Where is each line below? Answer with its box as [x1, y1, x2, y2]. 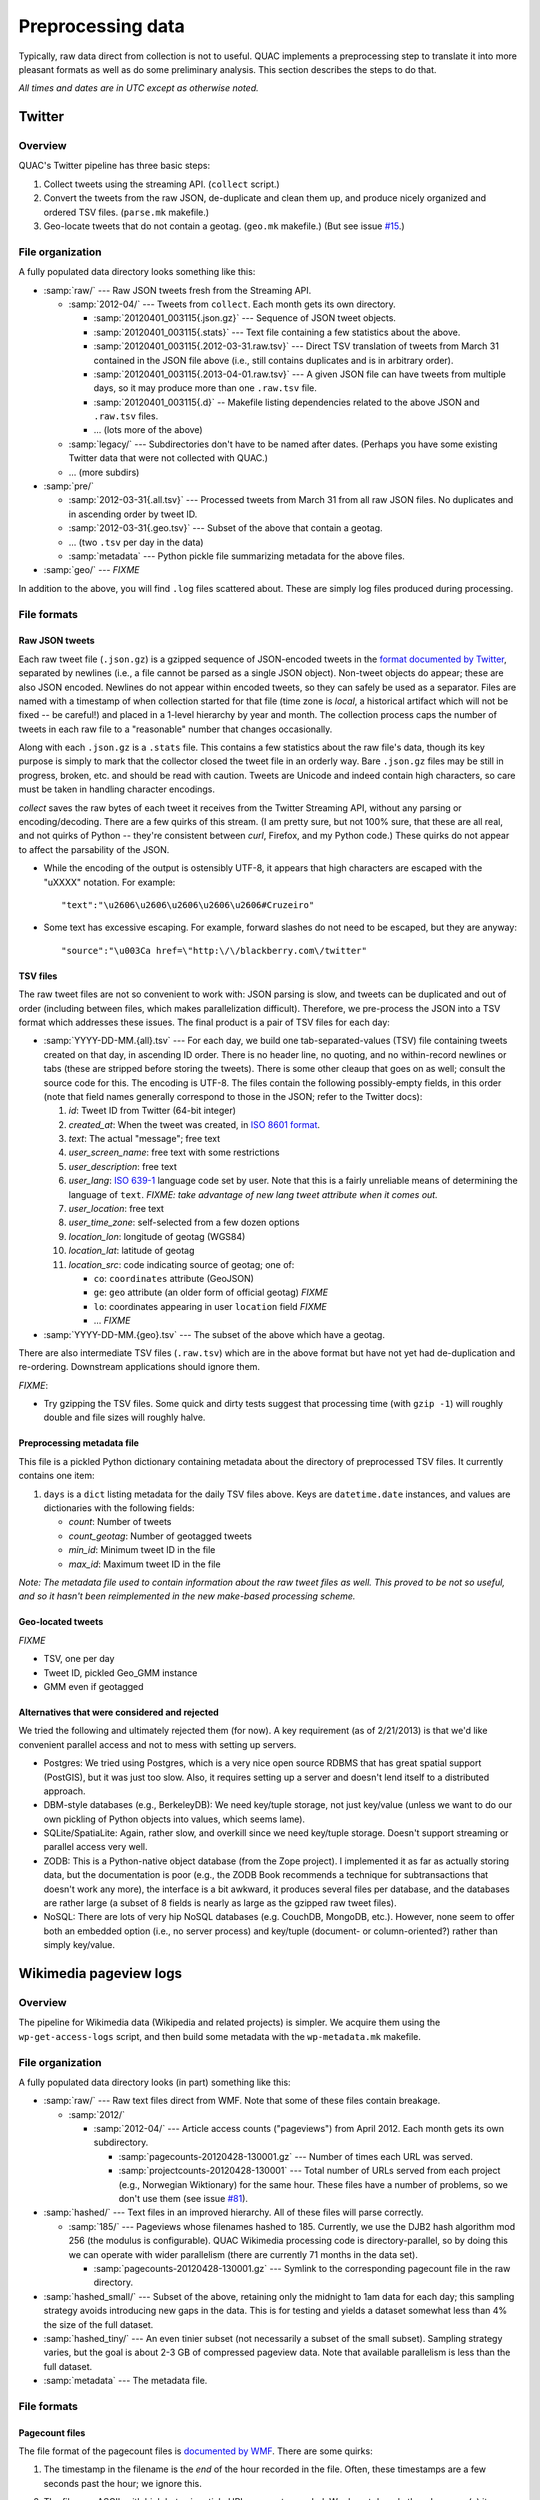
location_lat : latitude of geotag [68, 1245, 195, 1257]
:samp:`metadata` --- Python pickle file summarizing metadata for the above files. [68, 550, 405, 562]
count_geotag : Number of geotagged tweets [68, 1530, 252, 1542]
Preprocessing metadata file [18, 1437, 140, 1449]
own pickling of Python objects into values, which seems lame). [43, 1813, 305, 1825]
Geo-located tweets [18, 1616, 104, 1628]
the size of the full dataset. [43, 2318, 154, 2330]
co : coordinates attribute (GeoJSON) [93, 1272, 255, 1284]
